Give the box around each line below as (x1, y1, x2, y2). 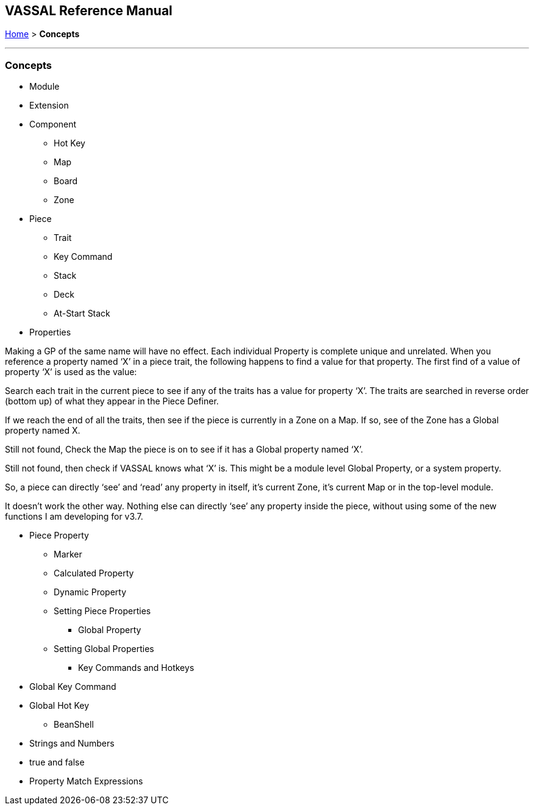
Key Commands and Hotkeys (78, 662, 194, 673)
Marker (54, 549, 82, 560)
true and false (29, 757, 85, 768)
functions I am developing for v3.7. (5, 511, 143, 522)
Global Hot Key (29, 700, 90, 711)
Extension (29, 100, 69, 111)
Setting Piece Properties (54, 606, 151, 617)
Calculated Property (54, 568, 134, 579)
